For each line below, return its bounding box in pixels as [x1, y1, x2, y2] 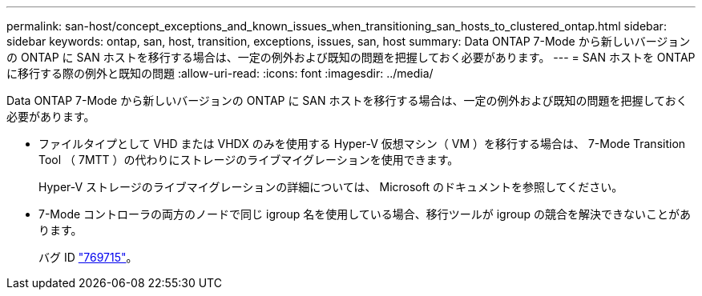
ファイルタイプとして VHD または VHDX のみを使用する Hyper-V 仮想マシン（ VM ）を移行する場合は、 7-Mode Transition [38, 137, 686, 150]
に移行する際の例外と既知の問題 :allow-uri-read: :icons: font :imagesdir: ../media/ [6, 66, 434, 80]
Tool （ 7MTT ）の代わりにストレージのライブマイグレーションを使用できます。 [38, 153, 459, 166]
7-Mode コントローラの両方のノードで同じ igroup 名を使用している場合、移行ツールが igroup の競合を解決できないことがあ [38, 207, 691, 221]
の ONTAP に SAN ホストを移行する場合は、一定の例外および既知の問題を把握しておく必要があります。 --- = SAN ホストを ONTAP [6, 50, 696, 64]
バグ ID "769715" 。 [38, 250, 138, 264]
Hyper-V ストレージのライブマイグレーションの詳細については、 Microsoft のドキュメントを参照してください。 [38, 180, 623, 194]
